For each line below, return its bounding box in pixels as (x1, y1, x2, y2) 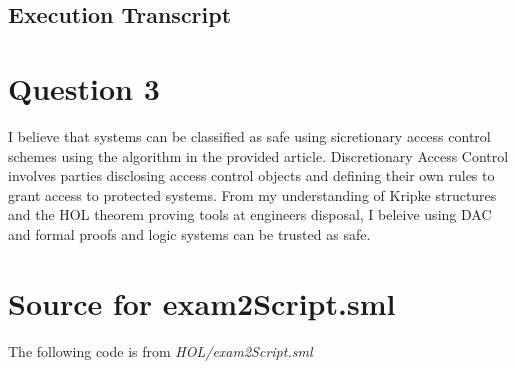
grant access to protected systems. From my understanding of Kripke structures (8, 184, 497, 205)
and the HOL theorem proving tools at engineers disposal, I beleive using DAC (8, 204, 492, 225)
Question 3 (8, 67, 160, 108)
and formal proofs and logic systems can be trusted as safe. (8, 223, 371, 244)
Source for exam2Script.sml (8, 282, 396, 323)
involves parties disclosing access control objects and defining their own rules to (8, 165, 495, 186)
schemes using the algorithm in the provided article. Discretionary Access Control (8, 145, 509, 166)
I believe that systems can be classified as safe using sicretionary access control (8, 125, 491, 146)
